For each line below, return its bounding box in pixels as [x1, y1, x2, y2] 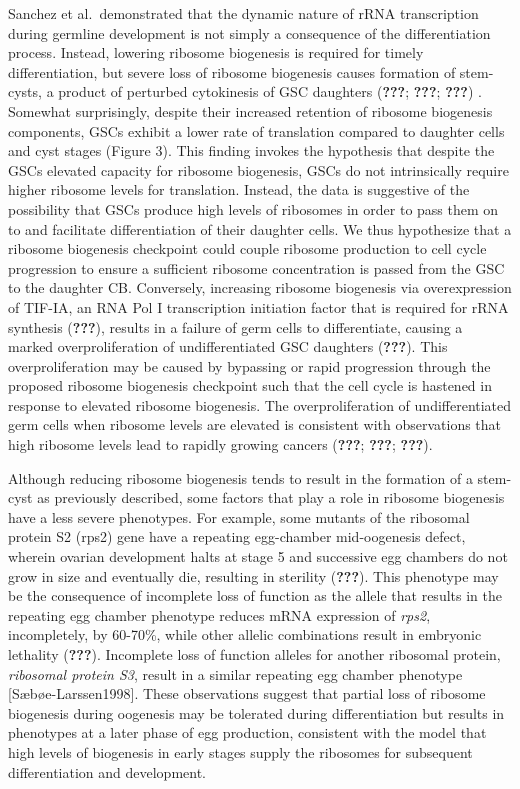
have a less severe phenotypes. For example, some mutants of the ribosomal [8, 506, 470, 527]
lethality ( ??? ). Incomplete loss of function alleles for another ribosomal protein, [8, 644, 501, 664]
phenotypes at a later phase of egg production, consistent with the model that [8, 722, 487, 743]
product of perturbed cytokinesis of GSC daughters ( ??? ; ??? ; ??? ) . [58, 81, 482, 102]
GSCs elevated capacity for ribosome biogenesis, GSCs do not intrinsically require [8, 159, 509, 180]
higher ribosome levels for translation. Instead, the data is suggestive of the [8, 179, 470, 200]
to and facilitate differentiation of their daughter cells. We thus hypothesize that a [8, 218, 512, 239]
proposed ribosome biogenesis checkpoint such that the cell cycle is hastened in [8, 375, 492, 396]
